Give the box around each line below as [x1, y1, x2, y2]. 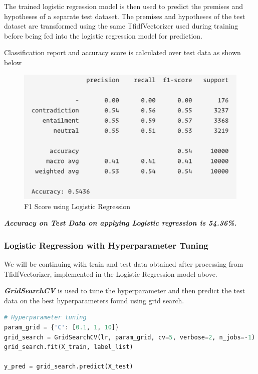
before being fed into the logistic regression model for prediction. [4, 30, 202, 41]
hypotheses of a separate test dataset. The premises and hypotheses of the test [4, 11, 245, 21]
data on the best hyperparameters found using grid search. [4, 295, 184, 305]
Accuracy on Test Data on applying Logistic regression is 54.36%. [4, 218, 237, 228]
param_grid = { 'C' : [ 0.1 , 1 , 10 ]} [4, 323, 119, 331]
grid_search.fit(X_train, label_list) [4, 343, 133, 351]
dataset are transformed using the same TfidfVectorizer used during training [4, 21, 238, 31]
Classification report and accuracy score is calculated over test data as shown [4, 47, 241, 58]
